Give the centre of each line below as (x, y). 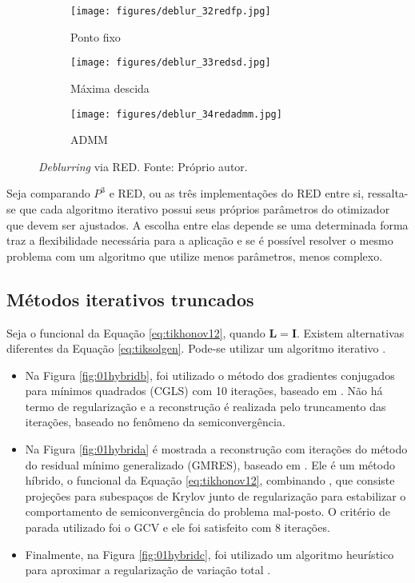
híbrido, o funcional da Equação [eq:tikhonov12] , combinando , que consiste (210, 480)
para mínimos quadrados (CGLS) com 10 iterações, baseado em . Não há (204, 391)
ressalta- (388, 193)
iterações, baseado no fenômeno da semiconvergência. (155, 422)
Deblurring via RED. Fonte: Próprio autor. (143, 166)
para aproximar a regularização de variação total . (148, 570)
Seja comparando (48, 193)
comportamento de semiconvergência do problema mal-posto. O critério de (207, 511)
